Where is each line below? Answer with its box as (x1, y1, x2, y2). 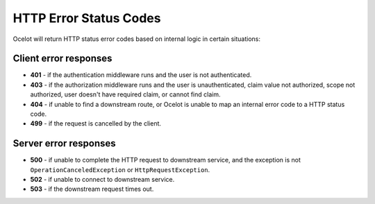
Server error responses (12, 137, 116, 149)
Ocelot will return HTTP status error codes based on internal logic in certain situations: (12, 35, 260, 43)
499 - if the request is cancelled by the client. (30, 119, 162, 128)
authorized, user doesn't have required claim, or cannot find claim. (30, 90, 221, 99)
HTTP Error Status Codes (12, 10, 161, 26)
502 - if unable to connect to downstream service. (30, 176, 175, 184)
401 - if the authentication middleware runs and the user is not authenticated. (30, 71, 252, 79)
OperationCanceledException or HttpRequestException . (30, 165, 210, 173)
